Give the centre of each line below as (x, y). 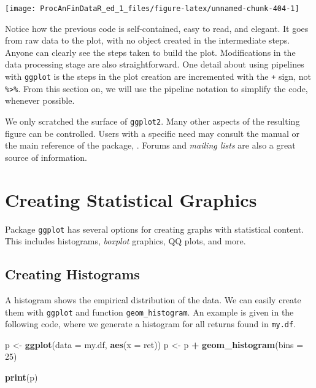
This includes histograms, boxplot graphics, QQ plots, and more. (125, 241)
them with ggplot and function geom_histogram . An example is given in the (149, 312)
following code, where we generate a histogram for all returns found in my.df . (151, 324)
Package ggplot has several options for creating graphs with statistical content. (155, 229)
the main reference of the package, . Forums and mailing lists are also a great (150, 145)
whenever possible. (40, 100)
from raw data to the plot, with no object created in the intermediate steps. (148, 40)
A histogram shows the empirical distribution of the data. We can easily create (153, 299)
